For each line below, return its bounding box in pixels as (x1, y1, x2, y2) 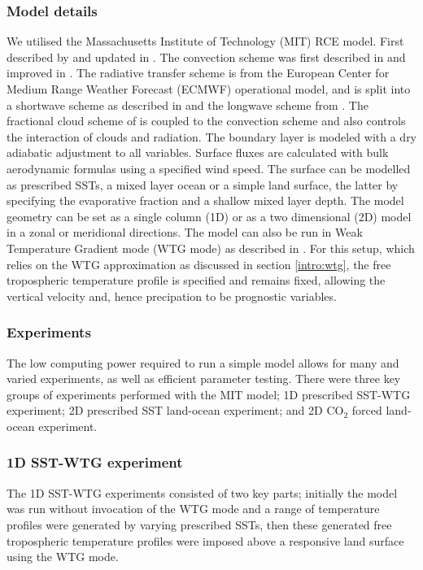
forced (351, 402, 382, 419)
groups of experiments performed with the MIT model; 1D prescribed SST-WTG (7, 385, 411, 402)
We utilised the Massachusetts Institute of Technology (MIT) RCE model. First (7, 33, 404, 50)
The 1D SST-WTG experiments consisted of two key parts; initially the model (7, 484, 398, 501)
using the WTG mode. (7, 548, 119, 565)
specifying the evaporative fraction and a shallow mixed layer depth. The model (7, 192, 404, 209)
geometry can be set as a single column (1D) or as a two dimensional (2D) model (7, 207, 412, 224)
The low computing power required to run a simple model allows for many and (7, 354, 399, 371)
